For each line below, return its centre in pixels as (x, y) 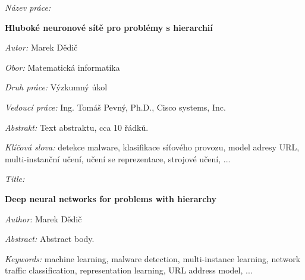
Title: (15, 179)
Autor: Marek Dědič (41, 47)
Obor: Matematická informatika (62, 67)
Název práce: (28, 7)
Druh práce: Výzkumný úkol (56, 87)
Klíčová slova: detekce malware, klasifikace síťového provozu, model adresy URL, (152, 147)
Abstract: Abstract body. (50, 239)
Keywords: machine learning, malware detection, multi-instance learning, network (153, 258)
